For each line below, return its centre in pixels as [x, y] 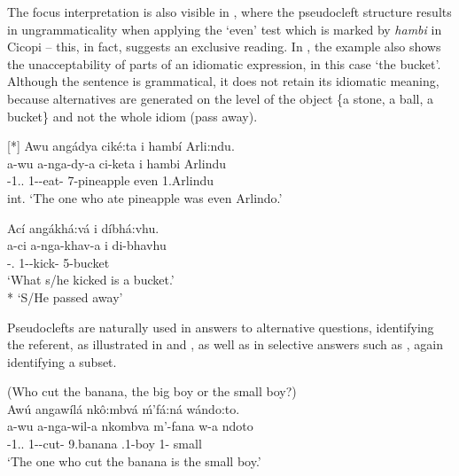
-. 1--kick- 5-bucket [58, 262]
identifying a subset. [62, 361]
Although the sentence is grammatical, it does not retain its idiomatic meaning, [223, 81]
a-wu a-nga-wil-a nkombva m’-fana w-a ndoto [130, 426]
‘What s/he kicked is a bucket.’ [91, 280]
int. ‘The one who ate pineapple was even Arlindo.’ [145, 197]
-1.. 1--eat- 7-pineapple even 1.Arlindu [110, 180]
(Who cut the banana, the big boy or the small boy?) [152, 391]
